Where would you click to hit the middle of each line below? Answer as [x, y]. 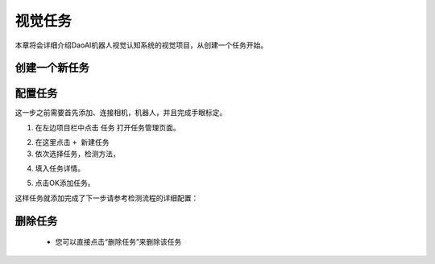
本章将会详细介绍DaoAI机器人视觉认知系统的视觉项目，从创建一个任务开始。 [141, 45]
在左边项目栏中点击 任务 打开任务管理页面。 [108, 127]
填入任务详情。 [60, 168]
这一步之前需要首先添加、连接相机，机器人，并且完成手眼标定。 [121, 113]
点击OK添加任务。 [65, 183]
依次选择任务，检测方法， [77, 154]
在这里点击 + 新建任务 [72, 142]
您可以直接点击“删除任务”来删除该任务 [118, 242]
